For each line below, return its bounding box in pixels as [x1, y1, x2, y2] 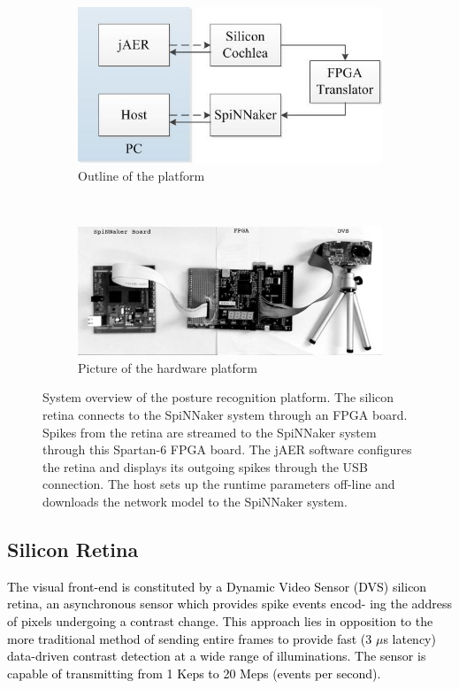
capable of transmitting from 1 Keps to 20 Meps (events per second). [7, 663, 381, 682]
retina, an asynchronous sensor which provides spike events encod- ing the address [7, 594, 452, 613]
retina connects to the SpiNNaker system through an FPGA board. [42, 406, 408, 424]
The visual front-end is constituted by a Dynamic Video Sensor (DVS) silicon [7, 577, 427, 595]
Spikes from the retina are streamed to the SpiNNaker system [42, 422, 377, 441]
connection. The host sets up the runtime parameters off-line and [42, 475, 395, 493]
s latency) [383, 629, 436, 647]
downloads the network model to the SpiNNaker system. [42, 492, 348, 510]
